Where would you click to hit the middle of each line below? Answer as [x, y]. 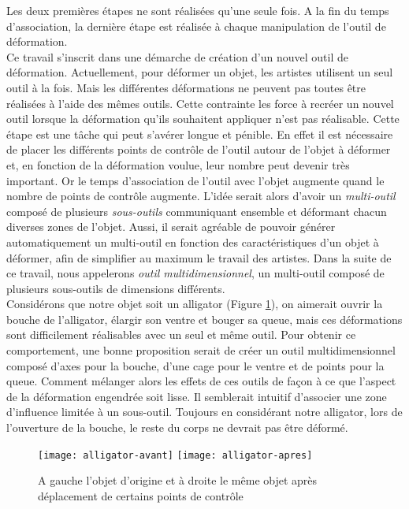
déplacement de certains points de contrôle [141, 495]
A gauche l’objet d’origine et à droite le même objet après [178, 480]
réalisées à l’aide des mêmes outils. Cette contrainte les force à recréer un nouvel [200, 103]
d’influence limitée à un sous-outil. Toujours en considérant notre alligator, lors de [204, 412]
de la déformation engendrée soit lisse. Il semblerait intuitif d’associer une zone [197, 396]
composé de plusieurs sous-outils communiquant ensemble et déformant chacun [197, 211]
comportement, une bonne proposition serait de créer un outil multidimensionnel [201, 350]
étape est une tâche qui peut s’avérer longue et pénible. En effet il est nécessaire [200, 134]
